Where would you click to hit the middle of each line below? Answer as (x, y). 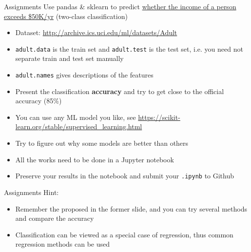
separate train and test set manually (69, 58)
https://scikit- (159, 117)
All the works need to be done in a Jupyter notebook (95, 159)
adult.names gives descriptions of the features (84, 75)
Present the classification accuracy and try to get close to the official (120, 91)
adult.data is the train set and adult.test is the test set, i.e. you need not (129, 48)
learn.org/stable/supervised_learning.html (79, 126)
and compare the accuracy (55, 218)
